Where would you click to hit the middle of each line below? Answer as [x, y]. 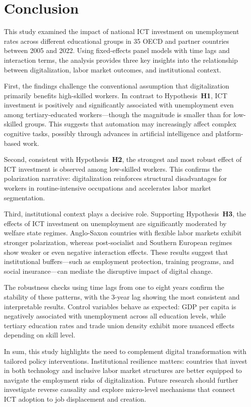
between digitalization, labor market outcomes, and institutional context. [113, 69]
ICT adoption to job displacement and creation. [75, 398]
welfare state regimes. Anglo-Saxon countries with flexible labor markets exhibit [123, 233]
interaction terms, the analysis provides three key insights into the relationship [121, 60]
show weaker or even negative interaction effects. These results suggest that [116, 252]
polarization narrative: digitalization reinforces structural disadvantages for [116, 178]
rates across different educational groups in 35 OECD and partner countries [117, 41]
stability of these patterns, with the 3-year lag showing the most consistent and [122, 296]
